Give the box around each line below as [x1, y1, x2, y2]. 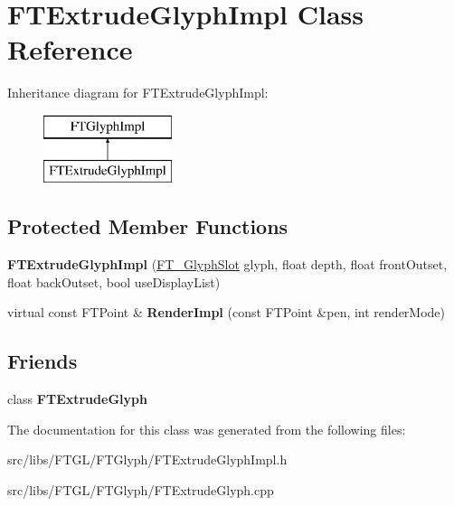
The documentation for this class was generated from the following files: [7, 419, 406, 438]
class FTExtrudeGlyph [7, 389, 147, 408]
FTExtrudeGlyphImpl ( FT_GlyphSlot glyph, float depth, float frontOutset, [7, 255, 448, 274]
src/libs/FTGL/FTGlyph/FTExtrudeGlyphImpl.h [7, 450, 288, 469]
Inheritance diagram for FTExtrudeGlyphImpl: [7, 83, 269, 102]
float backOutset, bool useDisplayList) [7, 272, 221, 291]
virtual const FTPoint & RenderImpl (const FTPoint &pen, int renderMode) [7, 303, 446, 322]
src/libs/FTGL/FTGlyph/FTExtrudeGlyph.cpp [7, 481, 274, 500]
